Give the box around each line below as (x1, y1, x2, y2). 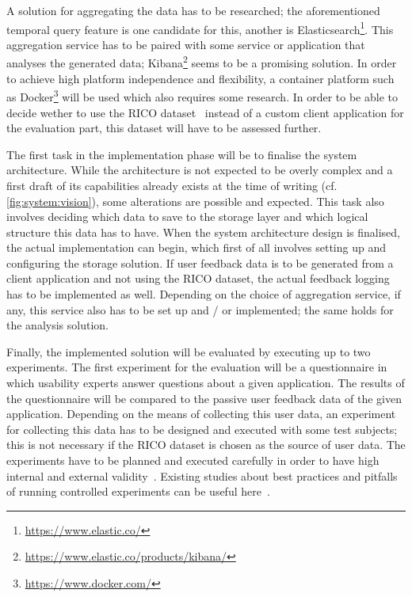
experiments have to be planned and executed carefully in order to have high (6, 452, 380, 468)
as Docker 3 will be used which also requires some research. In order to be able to (6, 86, 398, 105)
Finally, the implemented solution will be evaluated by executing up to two (6, 343, 371, 359)
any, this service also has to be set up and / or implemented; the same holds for (6, 301, 394, 318)
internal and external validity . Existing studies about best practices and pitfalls (6, 467, 398, 484)
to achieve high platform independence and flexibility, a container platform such (6, 70, 395, 86)
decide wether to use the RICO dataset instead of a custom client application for (6, 104, 404, 120)
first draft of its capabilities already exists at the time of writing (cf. (6, 177, 338, 193)
